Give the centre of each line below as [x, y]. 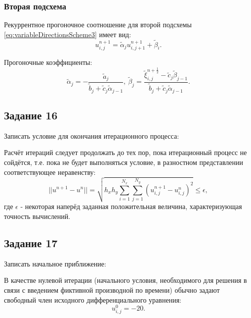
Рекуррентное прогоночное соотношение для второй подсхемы [98, 25]
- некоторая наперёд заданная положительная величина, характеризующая [131, 206]
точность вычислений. [37, 216]
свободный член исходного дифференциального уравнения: [93, 299]
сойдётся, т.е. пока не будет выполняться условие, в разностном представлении [124, 162]
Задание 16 [31, 115]
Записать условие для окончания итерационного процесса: [92, 135]
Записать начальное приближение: [55, 263]
